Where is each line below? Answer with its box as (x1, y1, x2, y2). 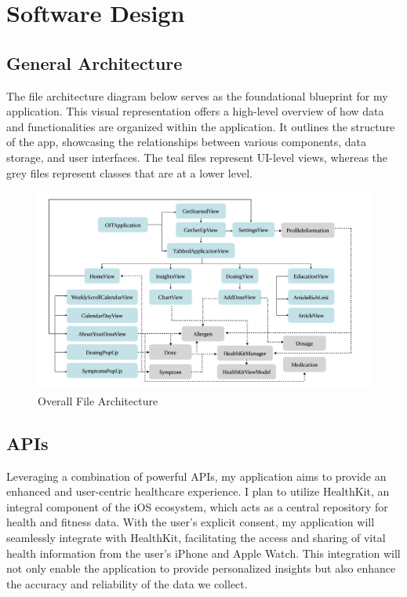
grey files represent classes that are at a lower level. (6, 164, 253, 181)
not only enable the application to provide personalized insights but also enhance (6, 560, 396, 577)
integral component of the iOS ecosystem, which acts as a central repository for (6, 498, 388, 515)
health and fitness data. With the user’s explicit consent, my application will (6, 514, 375, 530)
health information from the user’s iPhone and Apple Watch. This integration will (6, 544, 401, 561)
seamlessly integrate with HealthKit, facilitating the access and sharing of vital (6, 529, 386, 546)
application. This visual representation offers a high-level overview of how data (6, 103, 384, 119)
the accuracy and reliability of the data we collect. (6, 575, 248, 592)
